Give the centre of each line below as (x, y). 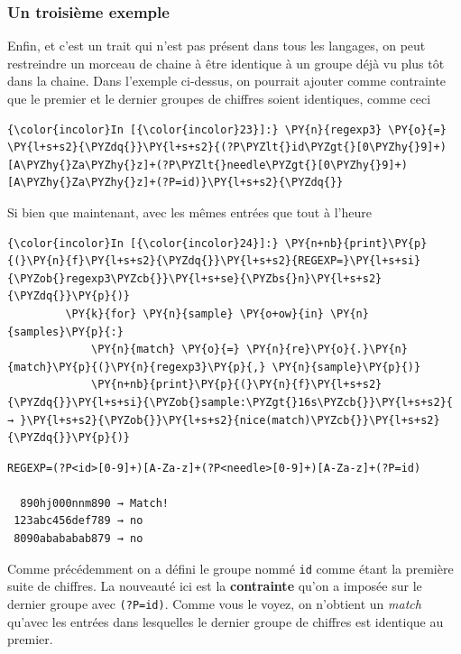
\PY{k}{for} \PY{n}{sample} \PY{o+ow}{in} (194, 313)
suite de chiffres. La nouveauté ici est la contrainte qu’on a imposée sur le (215, 586)
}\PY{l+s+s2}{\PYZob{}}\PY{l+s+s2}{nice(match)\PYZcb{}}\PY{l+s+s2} (230, 420)
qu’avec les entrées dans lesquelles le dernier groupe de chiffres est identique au (226, 621)
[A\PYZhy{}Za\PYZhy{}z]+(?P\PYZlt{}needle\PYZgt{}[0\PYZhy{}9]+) (207, 165)
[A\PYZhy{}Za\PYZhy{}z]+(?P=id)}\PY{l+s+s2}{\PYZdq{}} (175, 183)
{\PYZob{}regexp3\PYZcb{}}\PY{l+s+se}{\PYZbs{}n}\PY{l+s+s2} (195, 278)
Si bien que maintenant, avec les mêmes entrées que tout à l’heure (189, 212)
